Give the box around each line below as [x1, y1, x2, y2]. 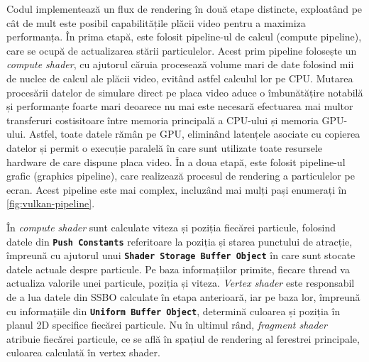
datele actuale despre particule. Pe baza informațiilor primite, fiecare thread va [6, 261, 350, 276]
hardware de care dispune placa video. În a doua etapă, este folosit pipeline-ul [6, 154, 346, 169]
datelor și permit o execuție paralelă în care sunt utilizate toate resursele [6, 140, 323, 155]
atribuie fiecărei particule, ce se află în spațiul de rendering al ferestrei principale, [6, 331, 360, 346]
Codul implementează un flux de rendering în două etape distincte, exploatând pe [6, 1, 363, 16]
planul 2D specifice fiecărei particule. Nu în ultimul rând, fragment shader [6, 317, 327, 332]
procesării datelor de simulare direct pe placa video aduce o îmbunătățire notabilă [6, 84, 363, 99]
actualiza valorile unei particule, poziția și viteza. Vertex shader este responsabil [6, 275, 355, 290]
